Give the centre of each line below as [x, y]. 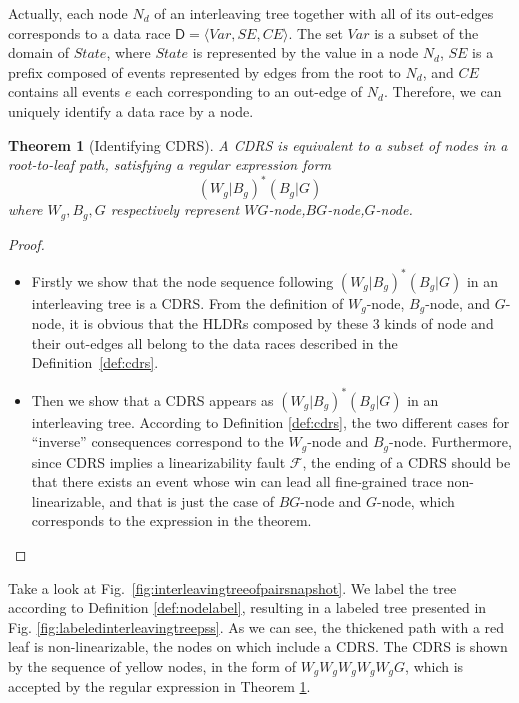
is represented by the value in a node [305, 52]
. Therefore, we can [442, 91]
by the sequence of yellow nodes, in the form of [152, 665]
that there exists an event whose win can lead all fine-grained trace [236, 481]
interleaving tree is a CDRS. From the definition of [187, 302]
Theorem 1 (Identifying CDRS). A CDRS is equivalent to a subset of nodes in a [258, 144]
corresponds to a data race [89, 32]
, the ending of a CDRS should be [406, 461]
